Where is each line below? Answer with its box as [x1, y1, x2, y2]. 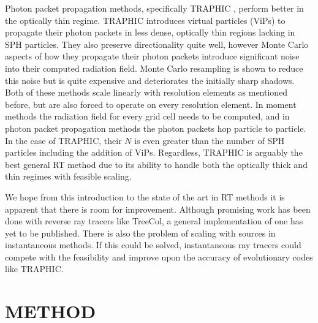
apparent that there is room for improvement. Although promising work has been [5, 202, 311, 215]
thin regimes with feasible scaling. [5, 170, 132, 183]
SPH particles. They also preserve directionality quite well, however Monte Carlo [5, 37, 309, 50]
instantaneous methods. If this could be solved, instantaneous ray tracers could [5, 238, 301, 251]
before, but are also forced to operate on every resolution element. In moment [5, 97, 297, 110]
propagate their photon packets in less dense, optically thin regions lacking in [5, 26, 295, 39]
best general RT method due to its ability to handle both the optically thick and [5, 158, 308, 170]
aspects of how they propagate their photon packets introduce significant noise [5, 50, 300, 63]
